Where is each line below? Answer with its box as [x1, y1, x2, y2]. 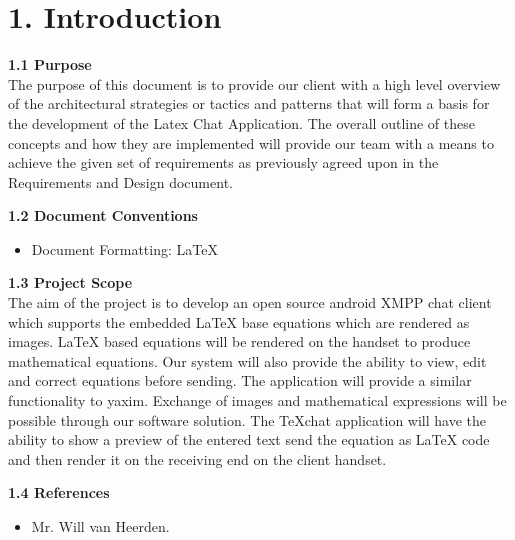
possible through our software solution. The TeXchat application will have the [8, 409, 487, 430]
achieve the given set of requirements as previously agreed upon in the [8, 152, 439, 173]
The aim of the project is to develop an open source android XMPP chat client [8, 292, 492, 313]
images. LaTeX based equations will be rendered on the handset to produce [8, 331, 471, 352]
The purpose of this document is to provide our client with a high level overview [8, 73, 501, 94]
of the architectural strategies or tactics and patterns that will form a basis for [8, 93, 490, 114]
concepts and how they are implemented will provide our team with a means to [8, 132, 494, 153]
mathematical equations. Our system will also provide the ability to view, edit [8, 350, 487, 371]
